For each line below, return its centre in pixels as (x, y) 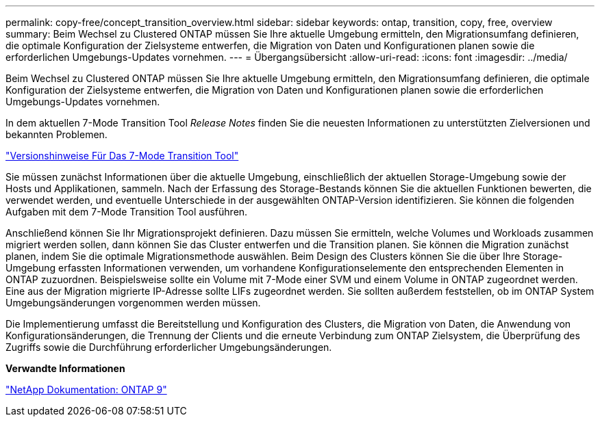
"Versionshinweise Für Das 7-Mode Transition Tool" (122, 156)
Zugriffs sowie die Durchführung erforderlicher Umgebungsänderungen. (169, 347)
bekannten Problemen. (57, 134)
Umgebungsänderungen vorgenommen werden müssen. (133, 303)
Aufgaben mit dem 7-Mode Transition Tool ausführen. (127, 212)
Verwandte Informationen (65, 368)
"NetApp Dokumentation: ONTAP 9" (86, 390)
